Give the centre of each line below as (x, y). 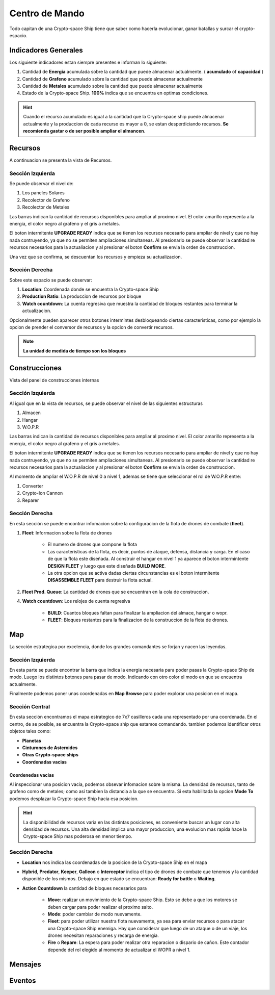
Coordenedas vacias (32, 775)
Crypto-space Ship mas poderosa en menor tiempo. (78, 836)
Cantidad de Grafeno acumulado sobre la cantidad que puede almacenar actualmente (113, 79)
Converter (33, 486)
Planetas (32, 741)
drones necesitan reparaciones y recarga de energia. (103, 935)
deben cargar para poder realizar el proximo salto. (100, 907)
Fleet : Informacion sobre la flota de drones (67, 533)
